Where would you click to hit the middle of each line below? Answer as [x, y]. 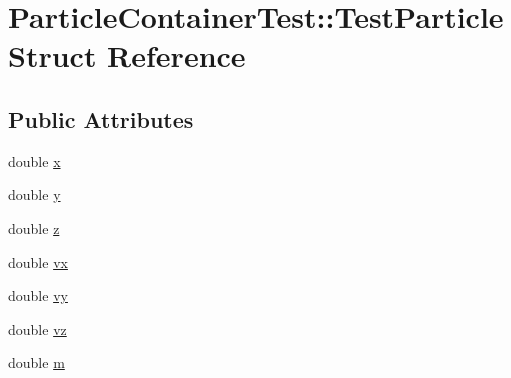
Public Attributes [101, 118]
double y [34, 194]
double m [36, 362]
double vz [37, 328]
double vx [38, 261]
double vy [38, 295]
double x [34, 160]
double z [34, 227]
